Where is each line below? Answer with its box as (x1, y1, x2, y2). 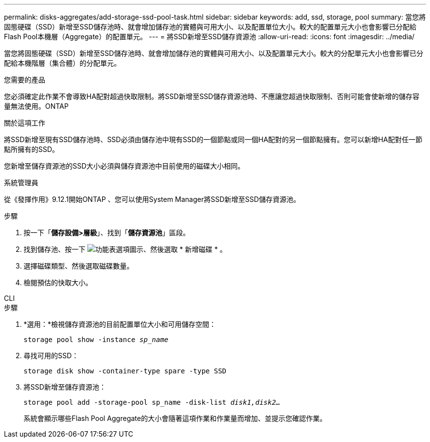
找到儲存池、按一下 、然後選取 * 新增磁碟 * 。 (24, 245, 227, 253)
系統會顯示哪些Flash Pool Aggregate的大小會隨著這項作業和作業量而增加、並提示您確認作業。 (24, 414, 327, 422)
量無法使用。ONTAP (4, 102, 69, 110)
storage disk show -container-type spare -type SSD (24, 367, 227, 375)
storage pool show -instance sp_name (24, 336, 169, 344)
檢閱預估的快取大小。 (24, 278, 92, 287)
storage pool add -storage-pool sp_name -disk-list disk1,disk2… (24, 398, 280, 406)
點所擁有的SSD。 (4, 145, 59, 153)
